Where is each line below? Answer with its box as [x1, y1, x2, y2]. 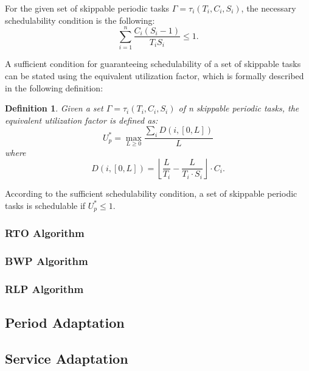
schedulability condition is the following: [5, 13, 155, 26]
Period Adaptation [5, 313, 125, 332]
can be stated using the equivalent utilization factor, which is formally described [5, 69, 304, 82]
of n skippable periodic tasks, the [178, 102, 299, 115]
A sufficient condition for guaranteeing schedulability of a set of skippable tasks [5, 57, 301, 70]
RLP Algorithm [5, 281, 84, 296]
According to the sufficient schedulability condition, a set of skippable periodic [5, 187, 297, 200]
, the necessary [241, 2, 296, 14]
